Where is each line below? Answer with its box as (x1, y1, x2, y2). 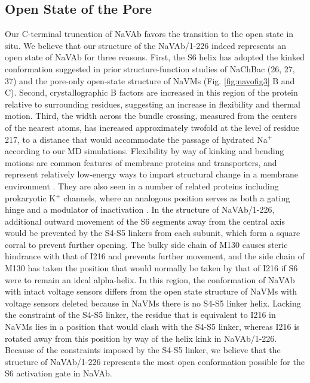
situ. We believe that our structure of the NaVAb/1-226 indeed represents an (5, 39, 287, 51)
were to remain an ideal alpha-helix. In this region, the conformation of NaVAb (5, 273, 295, 286)
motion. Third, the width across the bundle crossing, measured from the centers (5, 109, 297, 122)
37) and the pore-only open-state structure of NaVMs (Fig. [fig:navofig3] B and (5, 74, 295, 87)
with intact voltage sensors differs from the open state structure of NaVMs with (5, 285, 297, 298)
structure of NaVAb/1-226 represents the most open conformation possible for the (5, 355, 305, 367)
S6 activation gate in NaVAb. (5, 367, 112, 379)
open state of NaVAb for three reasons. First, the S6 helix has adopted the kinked (5, 51, 305, 63)
